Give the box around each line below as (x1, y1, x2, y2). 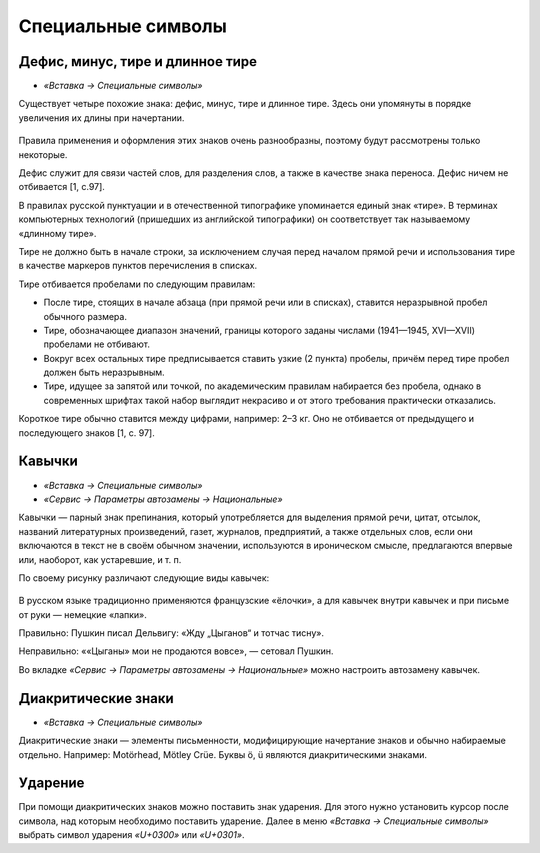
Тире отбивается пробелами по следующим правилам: (18, 278, 256, 290)
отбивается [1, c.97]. (18, 181, 105, 193)
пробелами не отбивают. (43, 338, 150, 350)
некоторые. (18, 148, 68, 160)
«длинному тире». (18, 227, 97, 239)
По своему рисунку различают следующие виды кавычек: (18, 571, 270, 584)
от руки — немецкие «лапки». (18, 608, 147, 620)
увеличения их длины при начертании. (18, 111, 185, 124)
